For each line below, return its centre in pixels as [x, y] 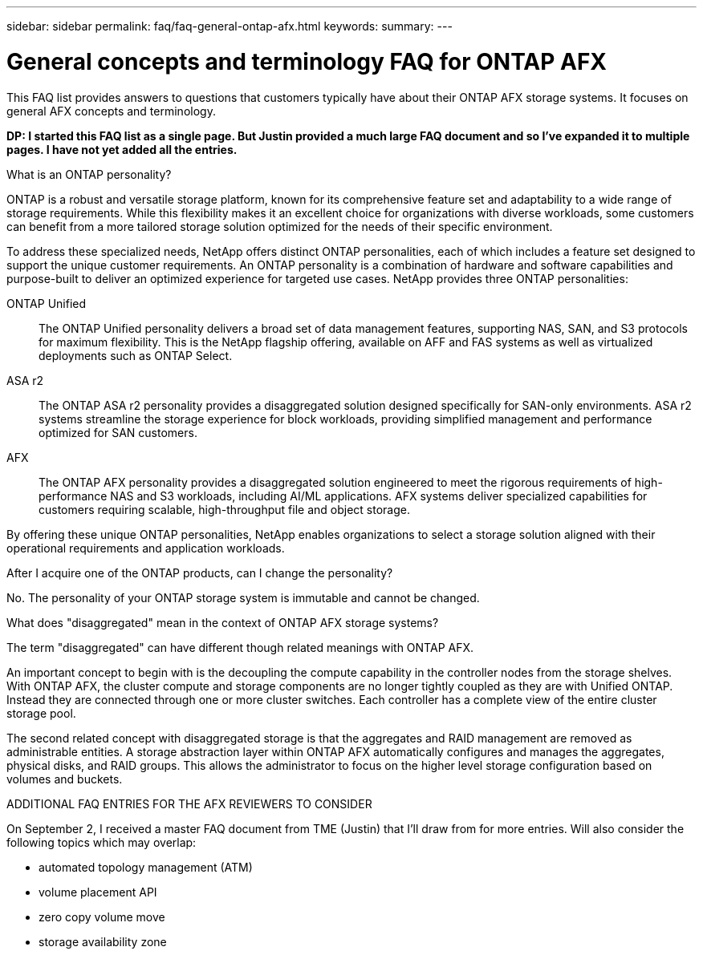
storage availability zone [103, 941]
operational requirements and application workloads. [146, 548]
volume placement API [98, 892]
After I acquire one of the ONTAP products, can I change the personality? [200, 573]
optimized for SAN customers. [118, 432]
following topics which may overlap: [102, 842]
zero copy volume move [102, 917]
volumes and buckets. [65, 779]
